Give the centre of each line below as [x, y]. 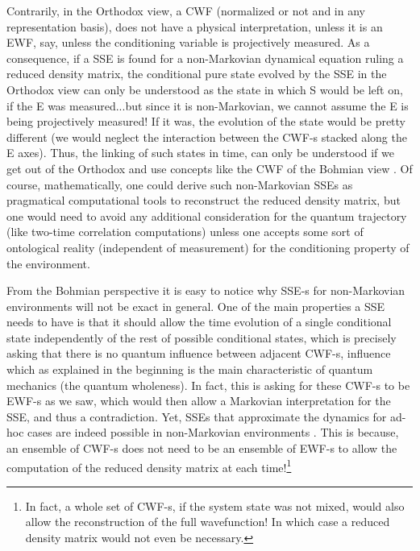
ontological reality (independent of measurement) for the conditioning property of [208, 247]
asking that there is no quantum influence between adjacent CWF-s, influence [199, 353]
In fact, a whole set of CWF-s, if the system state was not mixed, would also [215, 505]
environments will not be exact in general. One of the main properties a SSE [196, 306]
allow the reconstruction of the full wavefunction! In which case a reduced [208, 522]
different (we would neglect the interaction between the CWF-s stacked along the [207, 137]
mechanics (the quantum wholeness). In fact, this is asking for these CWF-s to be [208, 385]
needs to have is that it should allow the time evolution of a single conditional [199, 322]
